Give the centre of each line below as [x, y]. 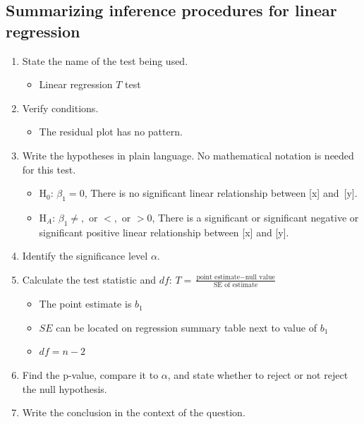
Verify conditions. [60, 108]
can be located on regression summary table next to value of [186, 327]
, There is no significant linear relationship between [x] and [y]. [221, 193]
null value [260, 277]
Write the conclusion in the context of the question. [134, 412]
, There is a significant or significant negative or [255, 217]
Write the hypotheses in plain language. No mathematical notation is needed [188, 155]
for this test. [49, 169]
